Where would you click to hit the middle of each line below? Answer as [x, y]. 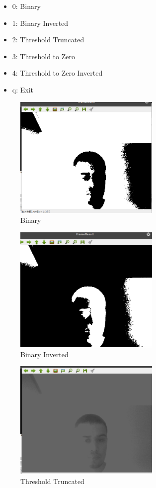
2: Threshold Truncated [48, 40]
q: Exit [23, 89]
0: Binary [26, 6]
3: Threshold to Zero [43, 56]
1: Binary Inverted [40, 23]
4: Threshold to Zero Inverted [57, 73]
